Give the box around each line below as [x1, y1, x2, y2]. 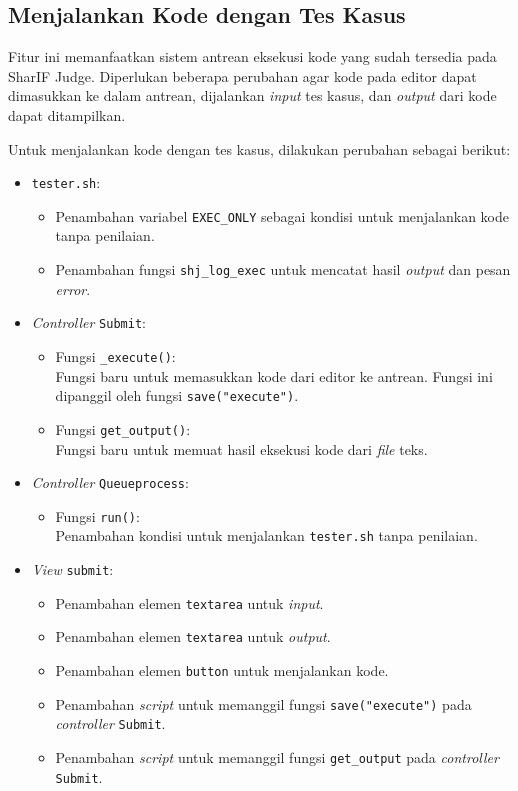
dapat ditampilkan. [8, 104, 126, 125]
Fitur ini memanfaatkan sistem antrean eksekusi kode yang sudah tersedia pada [8, 46, 497, 67]
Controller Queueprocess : [31, 472, 189, 493]
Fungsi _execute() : [55, 345, 176, 366]
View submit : [31, 559, 114, 580]
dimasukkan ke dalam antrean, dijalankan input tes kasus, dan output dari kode [8, 85, 497, 106]
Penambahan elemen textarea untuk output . [55, 626, 331, 647]
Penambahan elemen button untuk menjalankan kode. [55, 660, 389, 681]
